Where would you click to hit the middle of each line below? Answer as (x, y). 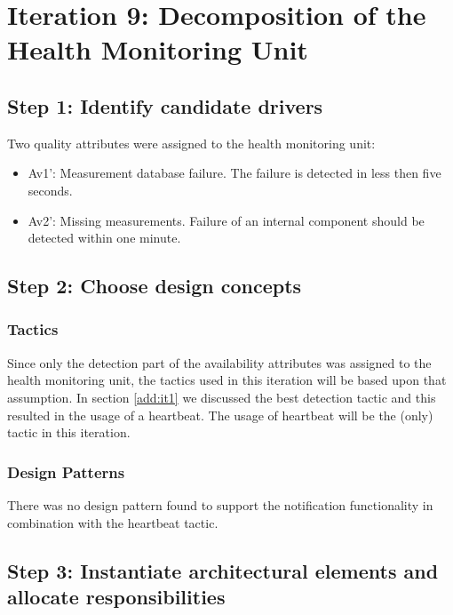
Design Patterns (66, 471)
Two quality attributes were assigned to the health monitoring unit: (191, 143)
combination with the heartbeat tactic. (113, 522)
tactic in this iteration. (69, 432)
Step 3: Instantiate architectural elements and (223, 570)
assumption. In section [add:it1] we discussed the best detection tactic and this (222, 397)
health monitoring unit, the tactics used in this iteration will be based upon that (227, 380)
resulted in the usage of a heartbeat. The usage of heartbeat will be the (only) (220, 415)
